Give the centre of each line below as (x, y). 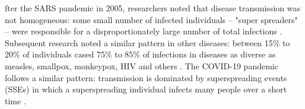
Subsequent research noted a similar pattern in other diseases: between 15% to (147, 42)
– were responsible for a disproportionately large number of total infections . (144, 31)
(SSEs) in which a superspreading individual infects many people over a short (146, 89)
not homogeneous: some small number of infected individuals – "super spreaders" (151, 19)
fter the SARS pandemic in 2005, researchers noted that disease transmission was (152, 8)
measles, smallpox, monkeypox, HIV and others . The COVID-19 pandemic (142, 65)
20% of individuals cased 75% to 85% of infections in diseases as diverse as (140, 54)
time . (15, 100)
